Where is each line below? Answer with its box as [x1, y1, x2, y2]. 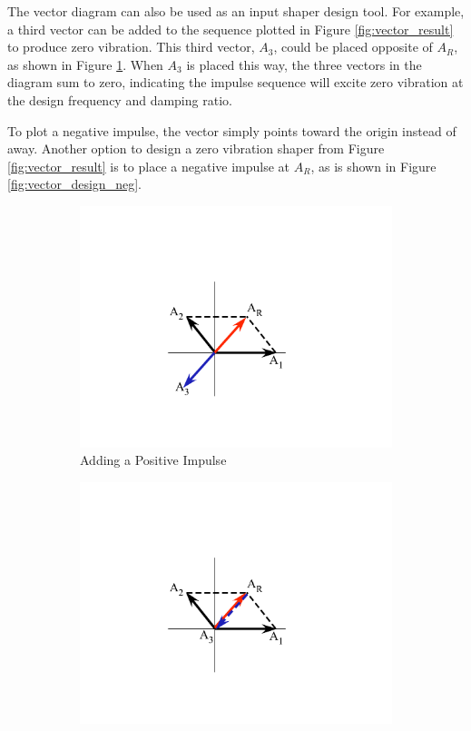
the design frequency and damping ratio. [7, 90, 232, 109]
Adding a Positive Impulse [80, 450, 227, 469]
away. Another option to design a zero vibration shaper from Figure [7, 139, 385, 158]
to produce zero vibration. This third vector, [7, 37, 255, 56]
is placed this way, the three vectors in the [186, 54, 422, 74]
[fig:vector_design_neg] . [7, 174, 142, 193]
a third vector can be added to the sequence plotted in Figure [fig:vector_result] [7, 19, 454, 38]
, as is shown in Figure [310, 156, 437, 175]
